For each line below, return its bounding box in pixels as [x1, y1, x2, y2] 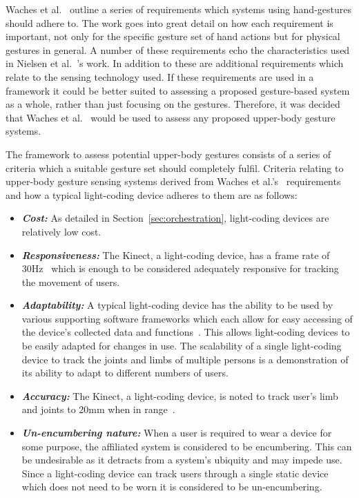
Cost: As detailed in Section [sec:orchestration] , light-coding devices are [21, 211, 329, 225]
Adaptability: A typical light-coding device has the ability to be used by [21, 298, 333, 312]
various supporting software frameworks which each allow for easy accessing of [21, 311, 353, 325]
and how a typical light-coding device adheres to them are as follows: [6, 187, 298, 202]
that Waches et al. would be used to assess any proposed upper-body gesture [6, 110, 336, 124]
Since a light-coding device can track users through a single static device [21, 466, 329, 480]
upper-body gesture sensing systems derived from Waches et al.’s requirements [6, 174, 341, 189]
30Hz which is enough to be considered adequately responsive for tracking [21, 261, 339, 276]
